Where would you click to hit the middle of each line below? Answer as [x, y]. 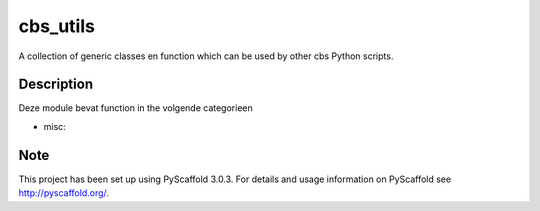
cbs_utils [56, 26]
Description [56, 84]
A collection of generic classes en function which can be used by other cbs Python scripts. [206, 56]
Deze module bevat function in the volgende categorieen [136, 108]
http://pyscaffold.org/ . [64, 193]
